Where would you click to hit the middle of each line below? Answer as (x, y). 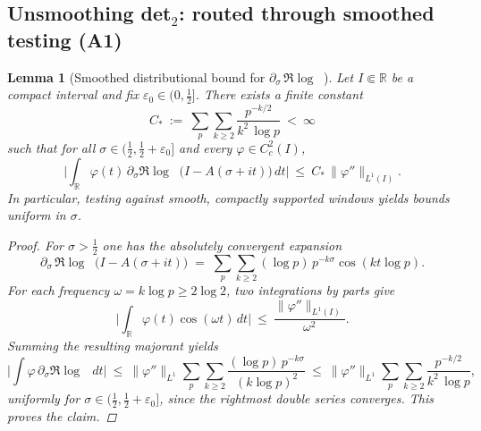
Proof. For (36, 245)
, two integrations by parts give (311, 289)
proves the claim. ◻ (62, 416)
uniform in (37, 215)
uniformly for (44, 398)
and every (206, 147)
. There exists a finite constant (279, 94)
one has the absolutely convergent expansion (222, 245)
